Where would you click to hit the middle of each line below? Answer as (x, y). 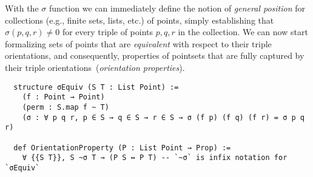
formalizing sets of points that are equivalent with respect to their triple (138, 43)
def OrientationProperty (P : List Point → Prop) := (122, 148)
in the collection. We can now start (243, 32)
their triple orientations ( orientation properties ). (95, 67)
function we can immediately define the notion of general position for (177, 8)
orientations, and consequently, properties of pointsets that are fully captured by (155, 55)
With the (22, 8)
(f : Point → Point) (63, 97)
